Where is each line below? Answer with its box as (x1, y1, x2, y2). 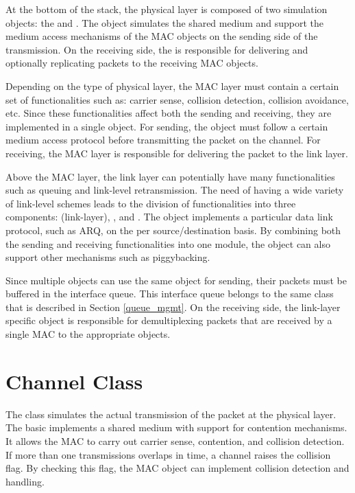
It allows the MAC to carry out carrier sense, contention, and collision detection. (5, 433, 345, 448)
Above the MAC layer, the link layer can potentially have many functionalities (5, 169, 335, 183)
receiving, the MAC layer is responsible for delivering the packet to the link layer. (5, 146, 348, 160)
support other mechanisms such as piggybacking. (5, 250, 210, 264)
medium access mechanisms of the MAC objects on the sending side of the (5, 29, 318, 43)
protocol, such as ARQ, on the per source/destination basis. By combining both (5, 222, 341, 237)
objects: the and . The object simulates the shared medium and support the (5, 15, 324, 30)
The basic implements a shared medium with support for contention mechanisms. (5, 420, 347, 435)
